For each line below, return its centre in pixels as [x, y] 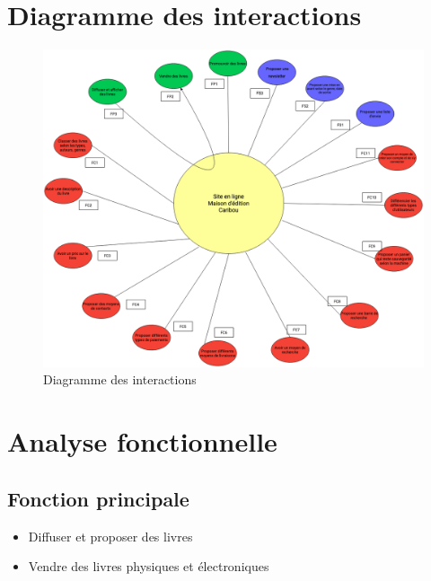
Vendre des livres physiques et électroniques [149, 566]
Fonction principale [98, 498]
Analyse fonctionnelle [142, 441]
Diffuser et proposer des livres [110, 536]
